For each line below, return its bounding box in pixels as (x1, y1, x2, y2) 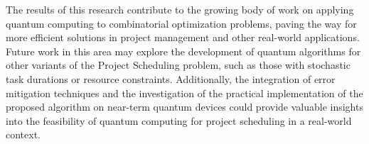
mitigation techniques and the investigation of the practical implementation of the (6, 85, 363, 100)
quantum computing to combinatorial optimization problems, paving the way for (6, 16, 357, 31)
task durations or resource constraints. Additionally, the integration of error (6, 71, 336, 86)
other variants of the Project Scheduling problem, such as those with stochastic (6, 57, 351, 72)
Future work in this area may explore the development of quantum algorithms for (6, 43, 361, 58)
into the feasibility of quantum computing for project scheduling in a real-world (6, 113, 352, 128)
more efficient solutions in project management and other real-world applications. (6, 30, 360, 45)
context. (6, 127, 41, 142)
